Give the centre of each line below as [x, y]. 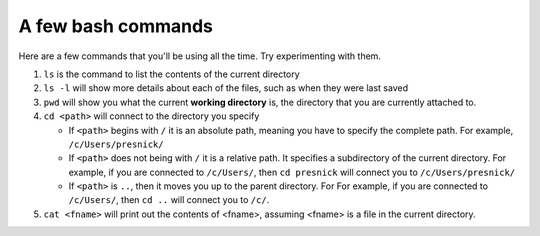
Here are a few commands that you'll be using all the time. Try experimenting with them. [200, 56]
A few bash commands [116, 26]
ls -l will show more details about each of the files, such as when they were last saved [226, 88]
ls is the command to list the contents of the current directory [171, 74]
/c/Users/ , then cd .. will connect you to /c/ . [169, 200]
